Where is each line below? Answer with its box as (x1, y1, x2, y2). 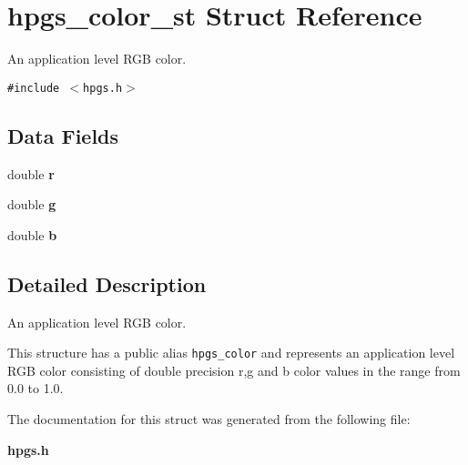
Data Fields (7, 121, 119, 149)
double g (7, 195, 56, 214)
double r (7, 164, 55, 183)
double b (7, 225, 57, 244)
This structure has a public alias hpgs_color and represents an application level (7, 343, 455, 362)
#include (7, 81, 60, 95)
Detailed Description (7, 269, 207, 298)
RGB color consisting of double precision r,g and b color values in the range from (7, 360, 461, 379)
